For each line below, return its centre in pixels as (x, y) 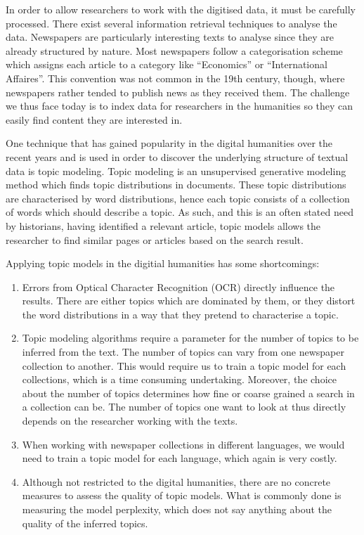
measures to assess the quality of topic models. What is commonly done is (182, 495)
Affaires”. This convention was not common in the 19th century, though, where (175, 78)
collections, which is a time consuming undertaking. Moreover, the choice (179, 379)
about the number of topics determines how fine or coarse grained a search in (188, 393)
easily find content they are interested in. (94, 119)
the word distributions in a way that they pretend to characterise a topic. (180, 314)
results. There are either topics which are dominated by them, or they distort (189, 301)
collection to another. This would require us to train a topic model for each (184, 365)
